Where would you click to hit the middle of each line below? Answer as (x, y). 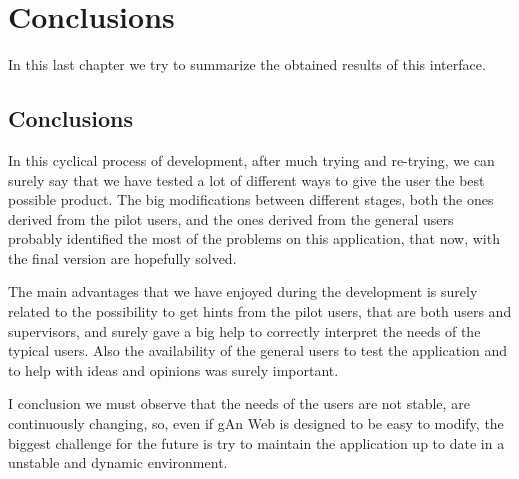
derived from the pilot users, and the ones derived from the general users (231, 218)
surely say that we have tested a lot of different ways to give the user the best (246, 179)
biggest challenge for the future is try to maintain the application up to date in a (256, 442)
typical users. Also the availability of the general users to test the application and (258, 350)
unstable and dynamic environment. (118, 462)
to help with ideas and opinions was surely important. (173, 369)
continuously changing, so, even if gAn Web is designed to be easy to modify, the (256, 423)
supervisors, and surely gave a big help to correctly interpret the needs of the (244, 330)
